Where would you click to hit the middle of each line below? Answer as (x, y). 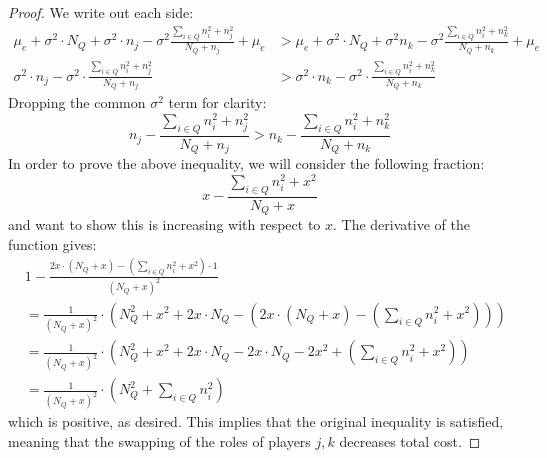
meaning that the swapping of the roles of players (159, 440)
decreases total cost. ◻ (410, 440)
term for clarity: (217, 102)
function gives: (52, 243)
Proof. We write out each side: (101, 12)
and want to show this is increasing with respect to (164, 224)
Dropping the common (77, 102)
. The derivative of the (401, 224)
